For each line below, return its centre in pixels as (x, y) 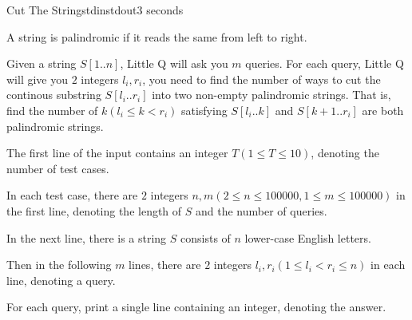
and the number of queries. (261, 210)
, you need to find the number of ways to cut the (261, 79)
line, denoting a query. (61, 280)
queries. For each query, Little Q (325, 63)
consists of (206, 237)
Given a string (42, 63)
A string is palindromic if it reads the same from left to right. (157, 36)
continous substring (54, 95)
